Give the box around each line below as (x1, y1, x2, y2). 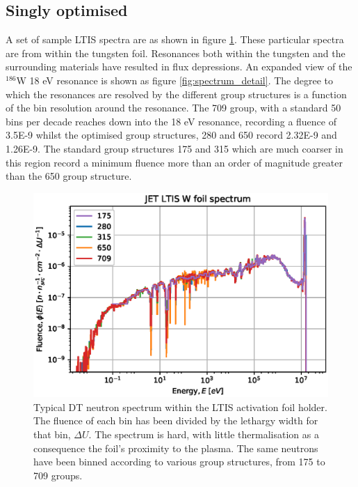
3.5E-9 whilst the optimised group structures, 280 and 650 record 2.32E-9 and (6, 127, 337, 142)
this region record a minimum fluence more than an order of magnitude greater (6, 155, 343, 169)
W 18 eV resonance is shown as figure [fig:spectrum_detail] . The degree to (16, 72, 334, 87)
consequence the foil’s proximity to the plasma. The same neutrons (33, 440, 318, 455)
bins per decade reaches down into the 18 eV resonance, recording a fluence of (6, 114, 336, 128)
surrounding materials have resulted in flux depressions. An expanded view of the (6, 59, 352, 74)
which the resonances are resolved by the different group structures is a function (6, 86, 347, 101)
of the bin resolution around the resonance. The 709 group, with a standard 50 (6, 100, 341, 115)
